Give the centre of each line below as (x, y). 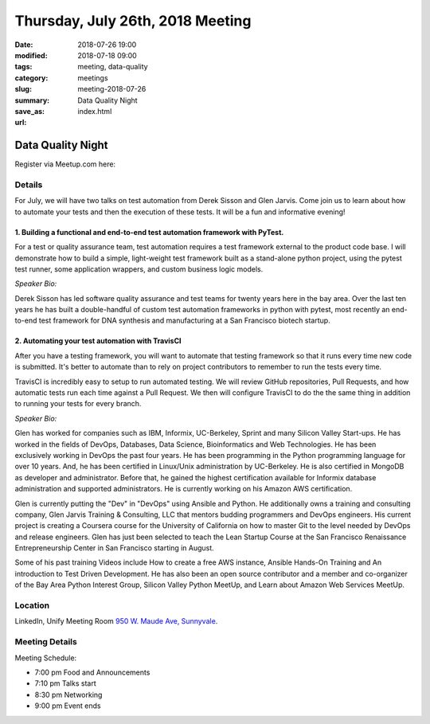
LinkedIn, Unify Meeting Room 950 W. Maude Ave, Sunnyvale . (116, 621)
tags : (23, 67)
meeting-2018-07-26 (112, 89)
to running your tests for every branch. (78, 404)
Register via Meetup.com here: (65, 164)
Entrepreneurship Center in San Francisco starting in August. (114, 548)
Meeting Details (46, 642)
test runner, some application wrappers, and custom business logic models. (139, 269)
